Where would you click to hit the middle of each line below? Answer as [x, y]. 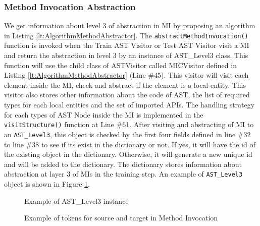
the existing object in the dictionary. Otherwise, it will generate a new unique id [128, 154]
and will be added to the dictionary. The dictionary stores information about [123, 164]
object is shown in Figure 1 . [47, 183]
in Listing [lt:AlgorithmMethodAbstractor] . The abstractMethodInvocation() [126, 35]
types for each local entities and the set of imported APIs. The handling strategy [129, 105]
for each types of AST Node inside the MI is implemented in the [104, 114]
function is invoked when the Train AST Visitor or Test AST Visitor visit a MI [127, 45]
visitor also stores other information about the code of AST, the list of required [127, 95]
